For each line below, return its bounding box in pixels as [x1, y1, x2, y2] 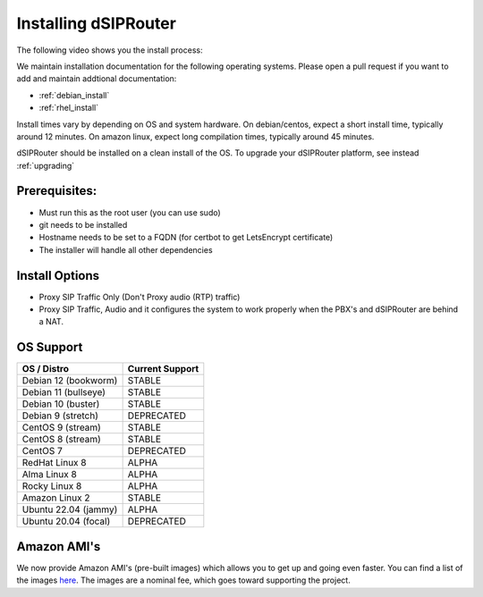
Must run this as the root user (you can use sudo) [38, 206, 221, 218]
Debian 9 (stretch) [21, 409, 98, 422]
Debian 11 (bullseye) [21, 386, 106, 399]
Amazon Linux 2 [21, 492, 90, 504]
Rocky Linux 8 [21, 480, 82, 492]
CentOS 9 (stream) [21, 421, 102, 433]
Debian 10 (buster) [21, 398, 100, 410]
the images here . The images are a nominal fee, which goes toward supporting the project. [16, 575, 351, 585]
